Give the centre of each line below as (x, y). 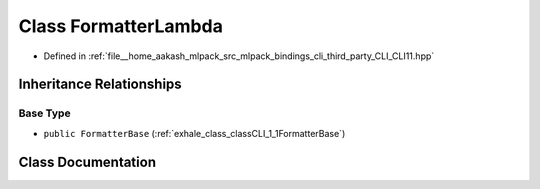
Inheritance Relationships (100, 84)
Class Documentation (87, 161)
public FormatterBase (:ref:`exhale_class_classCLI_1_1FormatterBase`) (194, 133)
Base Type (44, 113)
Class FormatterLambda (121, 26)
